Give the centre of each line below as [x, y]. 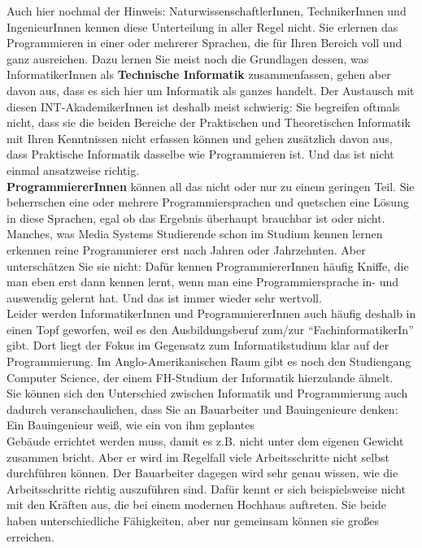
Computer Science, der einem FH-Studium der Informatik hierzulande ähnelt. [200, 377]
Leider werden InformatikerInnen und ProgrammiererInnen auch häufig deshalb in [211, 313]
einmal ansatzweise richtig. [73, 170]
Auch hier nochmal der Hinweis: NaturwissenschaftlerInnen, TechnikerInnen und [207, 11]
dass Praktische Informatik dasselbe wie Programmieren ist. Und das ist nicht [200, 154]
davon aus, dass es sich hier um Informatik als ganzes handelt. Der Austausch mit [211, 90]
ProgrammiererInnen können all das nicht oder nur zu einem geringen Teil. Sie [211, 186]
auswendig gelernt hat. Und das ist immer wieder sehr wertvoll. [164, 297]
